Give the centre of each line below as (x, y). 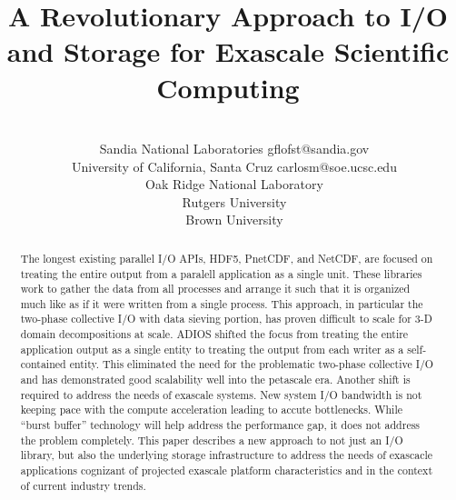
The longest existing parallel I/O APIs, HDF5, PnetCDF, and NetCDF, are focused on (227, 258)
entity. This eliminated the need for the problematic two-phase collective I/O (252, 364)
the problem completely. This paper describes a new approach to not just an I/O (212, 440)
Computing (228, 87)
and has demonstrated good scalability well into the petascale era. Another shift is (215, 380)
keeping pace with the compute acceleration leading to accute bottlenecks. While (212, 410)
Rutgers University (234, 201)
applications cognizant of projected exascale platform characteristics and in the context (227, 470)
